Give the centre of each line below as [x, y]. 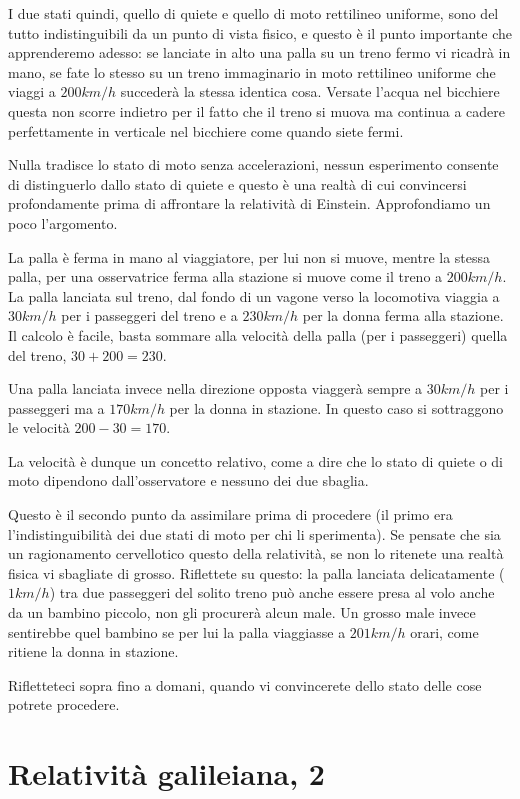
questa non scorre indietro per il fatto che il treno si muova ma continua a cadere [257, 110]
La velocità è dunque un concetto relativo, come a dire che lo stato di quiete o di [255, 460]
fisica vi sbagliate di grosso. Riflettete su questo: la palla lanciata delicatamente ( [256, 572]
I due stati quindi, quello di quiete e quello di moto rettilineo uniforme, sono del [253, 13]
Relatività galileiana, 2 [166, 773]
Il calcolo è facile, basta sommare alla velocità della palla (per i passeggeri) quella [258, 334]
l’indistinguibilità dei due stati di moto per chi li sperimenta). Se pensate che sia [254, 533]
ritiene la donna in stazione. [93, 651]
